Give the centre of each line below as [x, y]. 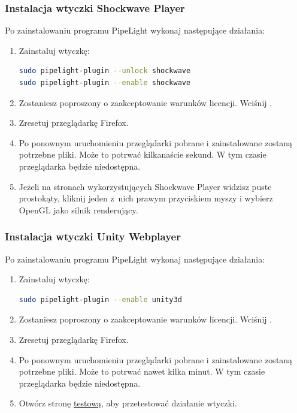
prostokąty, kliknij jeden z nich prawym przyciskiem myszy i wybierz [146, 198]
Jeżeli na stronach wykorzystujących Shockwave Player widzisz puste [145, 186]
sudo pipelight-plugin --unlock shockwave [105, 71]
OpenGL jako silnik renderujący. [78, 209]
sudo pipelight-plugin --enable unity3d [100, 299]
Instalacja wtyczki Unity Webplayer [93, 236]
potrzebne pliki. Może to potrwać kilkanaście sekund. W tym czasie [143, 154]
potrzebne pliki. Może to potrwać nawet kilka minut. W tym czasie [142, 371]
